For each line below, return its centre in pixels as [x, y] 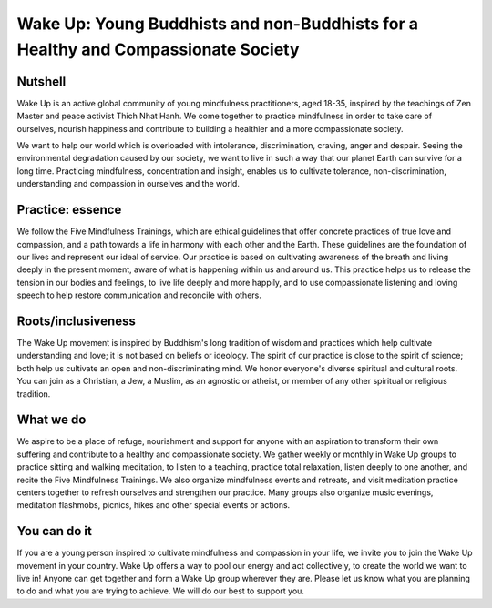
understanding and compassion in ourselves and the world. [128, 184]
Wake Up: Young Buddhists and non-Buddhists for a [218, 24]
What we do [51, 420]
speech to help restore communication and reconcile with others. [139, 295]
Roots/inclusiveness [76, 321]
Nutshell [41, 81]
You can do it [55, 531]
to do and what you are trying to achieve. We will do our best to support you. [161, 591]
